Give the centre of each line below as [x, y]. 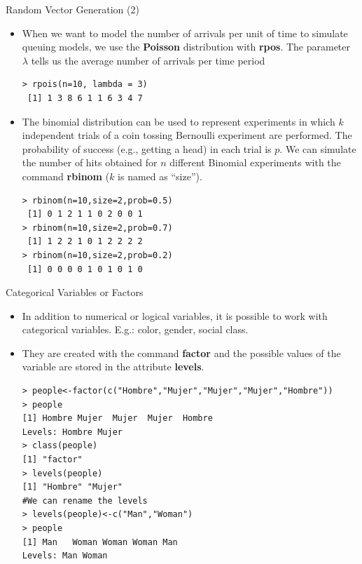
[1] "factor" [52, 460]
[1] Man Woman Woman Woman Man [100, 542]
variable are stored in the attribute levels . [113, 367]
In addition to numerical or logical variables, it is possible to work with [175, 315]
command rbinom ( [66, 176]
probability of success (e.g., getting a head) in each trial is [147, 148]
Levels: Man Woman [65, 556]
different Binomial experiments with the [255, 162]
